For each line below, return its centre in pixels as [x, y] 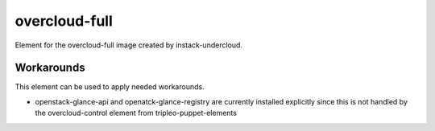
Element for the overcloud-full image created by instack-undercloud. [129, 45]
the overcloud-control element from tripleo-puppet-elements [136, 113]
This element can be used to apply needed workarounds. [110, 87]
